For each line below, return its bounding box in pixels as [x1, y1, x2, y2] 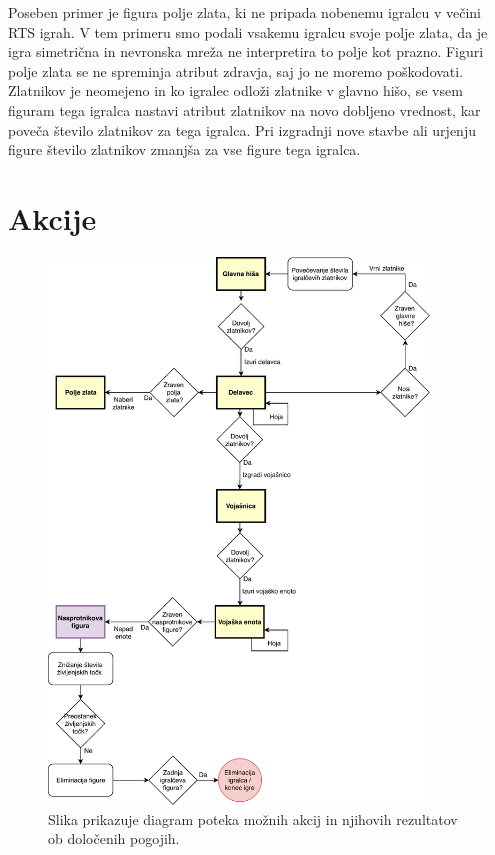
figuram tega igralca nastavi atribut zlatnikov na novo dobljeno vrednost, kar [8, 99, 481, 120]
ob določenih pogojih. [48, 828, 180, 849]
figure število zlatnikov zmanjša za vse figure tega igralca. [8, 139, 361, 160]
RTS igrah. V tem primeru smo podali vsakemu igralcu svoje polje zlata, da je [8, 21, 488, 42]
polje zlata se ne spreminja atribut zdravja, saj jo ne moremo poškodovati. [8, 60, 464, 81]
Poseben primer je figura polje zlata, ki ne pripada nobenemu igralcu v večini [8, 2, 482, 22]
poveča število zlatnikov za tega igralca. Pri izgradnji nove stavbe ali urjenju [8, 119, 476, 140]
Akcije [8, 197, 97, 238]
